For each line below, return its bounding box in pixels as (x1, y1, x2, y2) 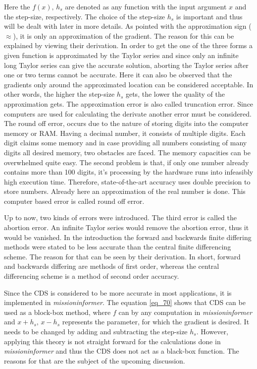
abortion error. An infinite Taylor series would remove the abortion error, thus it (4, 222, 249, 233)
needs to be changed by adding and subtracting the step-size (4, 326, 188, 336)
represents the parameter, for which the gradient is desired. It (62, 316, 250, 327)
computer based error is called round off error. (4, 195, 145, 206)
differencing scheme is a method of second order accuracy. (4, 271, 179, 281)
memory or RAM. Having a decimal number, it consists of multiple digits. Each (4, 127, 246, 138)
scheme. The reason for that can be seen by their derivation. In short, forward (4, 251, 241, 261)
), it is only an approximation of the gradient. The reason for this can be (13, 30, 234, 41)
